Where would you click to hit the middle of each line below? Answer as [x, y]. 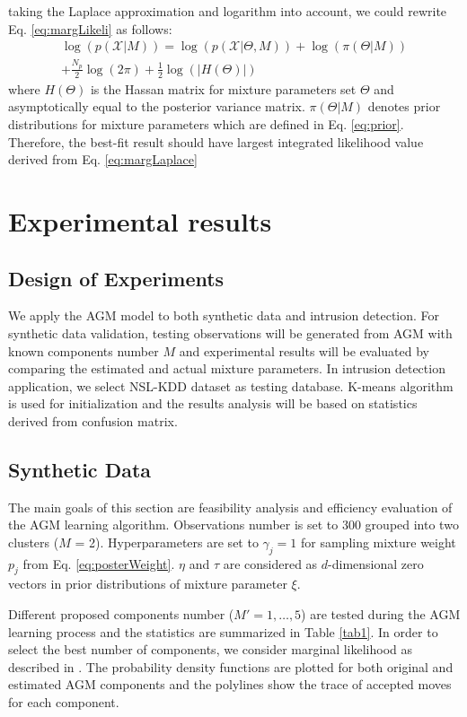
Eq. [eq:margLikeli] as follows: [90, 28]
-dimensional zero [376, 563]
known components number [84, 350]
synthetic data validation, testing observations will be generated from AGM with [230, 332]
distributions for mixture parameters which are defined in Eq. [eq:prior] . [206, 123]
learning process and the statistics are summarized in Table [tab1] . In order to [223, 631]
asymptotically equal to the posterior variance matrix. [157, 106]
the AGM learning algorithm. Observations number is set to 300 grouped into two [233, 525]
